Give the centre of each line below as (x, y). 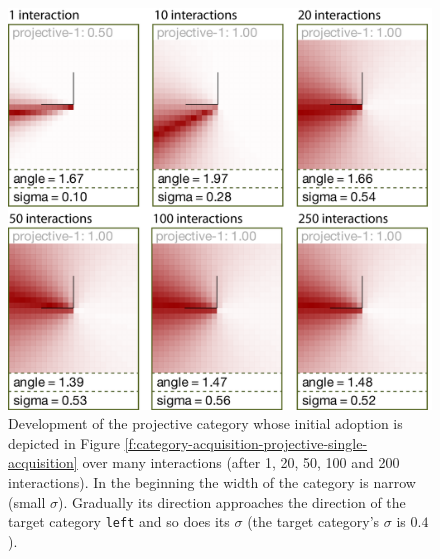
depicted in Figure (64, 442)
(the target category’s (313, 521)
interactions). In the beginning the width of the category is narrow (212, 482)
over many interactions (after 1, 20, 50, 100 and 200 (241, 462)
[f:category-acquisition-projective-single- (246, 442)
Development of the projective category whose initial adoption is (205, 423)
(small (27, 501)
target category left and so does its (119, 521)
